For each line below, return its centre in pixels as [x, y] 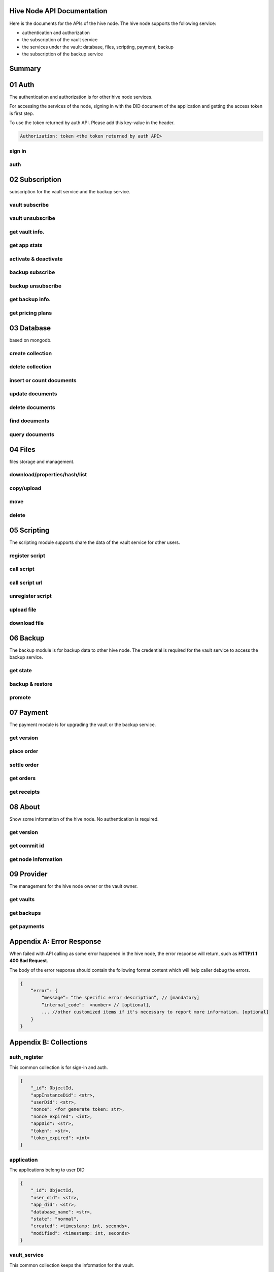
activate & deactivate [36, 258]
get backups [25, 913]
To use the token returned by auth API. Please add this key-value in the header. [92, 123]
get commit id [27, 846]
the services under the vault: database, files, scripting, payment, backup [98, 47]
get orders [23, 778]
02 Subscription [36, 179]
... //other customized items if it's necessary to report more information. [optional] [155, 1012]
